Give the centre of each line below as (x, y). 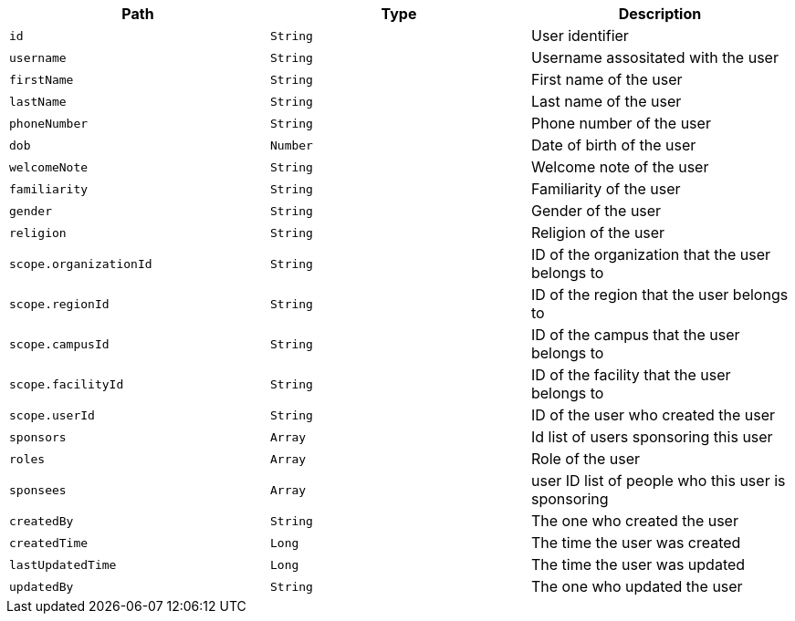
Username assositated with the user (654, 57)
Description (660, 14)
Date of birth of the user (613, 145)
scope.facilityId (67, 384)
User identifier (580, 36)
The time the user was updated (638, 564)
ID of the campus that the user (635, 335)
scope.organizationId (81, 264)
